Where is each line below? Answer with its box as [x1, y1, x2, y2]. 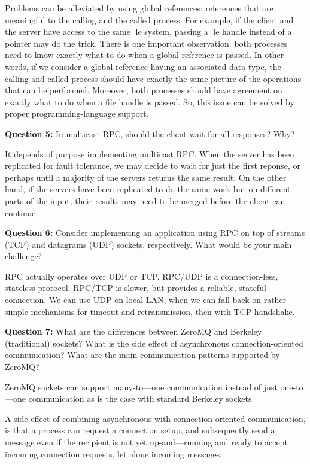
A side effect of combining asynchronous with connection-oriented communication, [5, 412, 306, 424]
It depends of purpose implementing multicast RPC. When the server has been [5, 147, 294, 160]
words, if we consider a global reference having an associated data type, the [5, 60, 281, 72]
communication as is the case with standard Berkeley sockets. [28, 392, 254, 405]
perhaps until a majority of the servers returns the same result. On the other [5, 171, 287, 183]
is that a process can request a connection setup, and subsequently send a [5, 424, 275, 436]
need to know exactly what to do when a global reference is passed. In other [5, 48, 284, 61]
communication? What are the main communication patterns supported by [5, 348, 280, 361]
